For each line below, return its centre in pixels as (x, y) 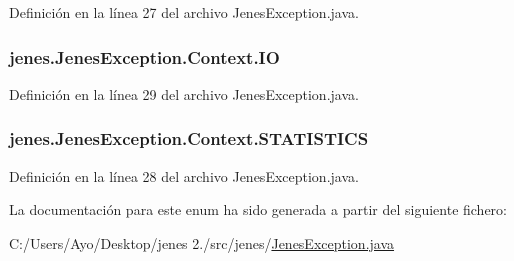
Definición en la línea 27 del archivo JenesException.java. (184, 12)
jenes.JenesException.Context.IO (144, 56)
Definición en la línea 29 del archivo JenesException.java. (184, 93)
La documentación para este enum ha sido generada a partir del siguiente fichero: (258, 209)
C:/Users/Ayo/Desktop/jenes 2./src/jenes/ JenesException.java (202, 242)
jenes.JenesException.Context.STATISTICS (189, 138)
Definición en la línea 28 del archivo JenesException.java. (184, 175)
